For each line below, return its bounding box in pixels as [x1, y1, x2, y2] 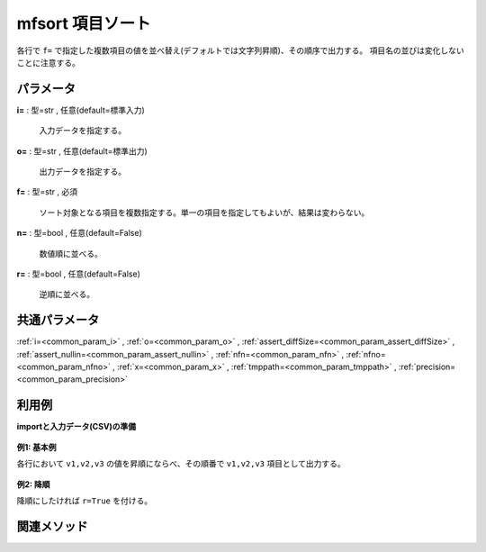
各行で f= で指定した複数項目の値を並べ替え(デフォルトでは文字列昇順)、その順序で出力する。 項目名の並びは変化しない [16, 45, 464, 56]
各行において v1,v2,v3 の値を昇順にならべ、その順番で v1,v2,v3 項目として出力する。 [16, 458, 346, 469]
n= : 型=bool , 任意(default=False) [16, 228, 143, 239]
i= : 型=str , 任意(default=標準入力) [16, 104, 146, 115]
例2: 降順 [16, 478, 50, 490]
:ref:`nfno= [346, 348, 386, 359]
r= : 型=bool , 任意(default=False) [16, 268, 141, 279]
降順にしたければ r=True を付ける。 [16, 495, 153, 506]
